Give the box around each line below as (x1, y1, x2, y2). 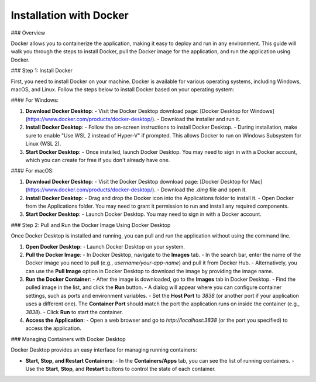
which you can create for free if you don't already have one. (25, 157, 170, 164)
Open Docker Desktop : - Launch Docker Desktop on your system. (25, 243, 186, 250)
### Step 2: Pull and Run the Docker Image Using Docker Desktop (11, 221, 171, 228)
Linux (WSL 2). (25, 140, 61, 147)
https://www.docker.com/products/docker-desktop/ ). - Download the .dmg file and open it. (27, 186, 247, 193)
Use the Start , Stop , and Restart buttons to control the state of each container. (25, 366, 216, 372)
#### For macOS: (11, 167, 54, 174)
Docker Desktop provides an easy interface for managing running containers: (11, 346, 197, 353)
